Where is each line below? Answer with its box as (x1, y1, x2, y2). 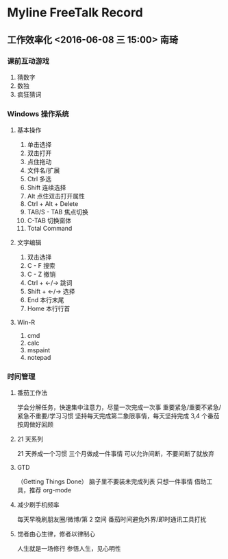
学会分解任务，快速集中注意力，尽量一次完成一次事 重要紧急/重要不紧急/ (16, 403, 221, 411)
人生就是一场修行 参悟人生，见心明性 (16, 545, 121, 553)
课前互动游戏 (7, 56, 50, 66)
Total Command (27, 225, 73, 233)
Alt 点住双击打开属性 (27, 192, 86, 201)
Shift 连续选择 (27, 183, 66, 192)
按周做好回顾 (16, 420, 53, 429)
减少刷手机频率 (16, 501, 60, 509)
